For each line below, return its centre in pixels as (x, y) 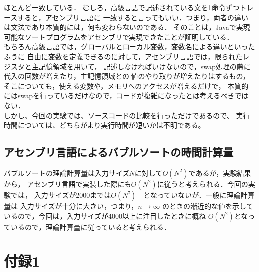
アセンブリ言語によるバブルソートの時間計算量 (119, 152)
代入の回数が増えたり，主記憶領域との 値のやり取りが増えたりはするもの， (127, 76)
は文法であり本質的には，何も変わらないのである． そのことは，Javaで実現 (127, 27)
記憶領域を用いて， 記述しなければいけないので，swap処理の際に (144, 66)
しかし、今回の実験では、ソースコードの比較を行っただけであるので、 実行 (127, 115)
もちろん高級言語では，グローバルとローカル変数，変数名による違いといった (129, 47)
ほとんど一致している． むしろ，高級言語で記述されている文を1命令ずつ (122, 7)
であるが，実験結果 (220, 172)
